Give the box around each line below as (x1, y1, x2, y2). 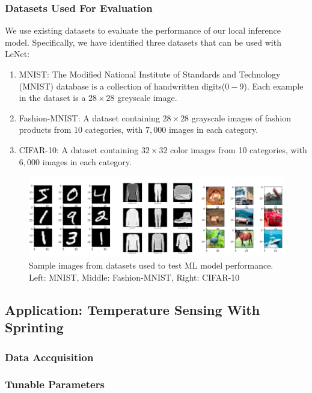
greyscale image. (117, 91, 177, 104)
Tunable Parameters (5, 377, 105, 392)
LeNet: (5, 47, 30, 60)
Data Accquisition (5, 349, 94, 364)
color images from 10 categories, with (170, 143, 307, 156)
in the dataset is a (19, 91, 86, 104)
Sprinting (5, 318, 64, 337)
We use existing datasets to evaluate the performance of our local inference (5, 24, 281, 37)
